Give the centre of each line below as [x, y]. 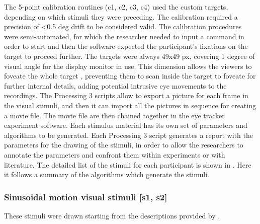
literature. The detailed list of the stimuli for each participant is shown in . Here [128, 164]
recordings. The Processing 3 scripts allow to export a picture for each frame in [126, 95]
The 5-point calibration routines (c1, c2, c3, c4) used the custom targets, [116, 7]
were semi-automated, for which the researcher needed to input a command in [124, 36]
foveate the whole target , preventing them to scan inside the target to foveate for [130, 76]
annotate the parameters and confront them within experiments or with [115, 154]
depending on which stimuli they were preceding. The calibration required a [121, 16]
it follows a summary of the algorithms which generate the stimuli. [107, 174]
